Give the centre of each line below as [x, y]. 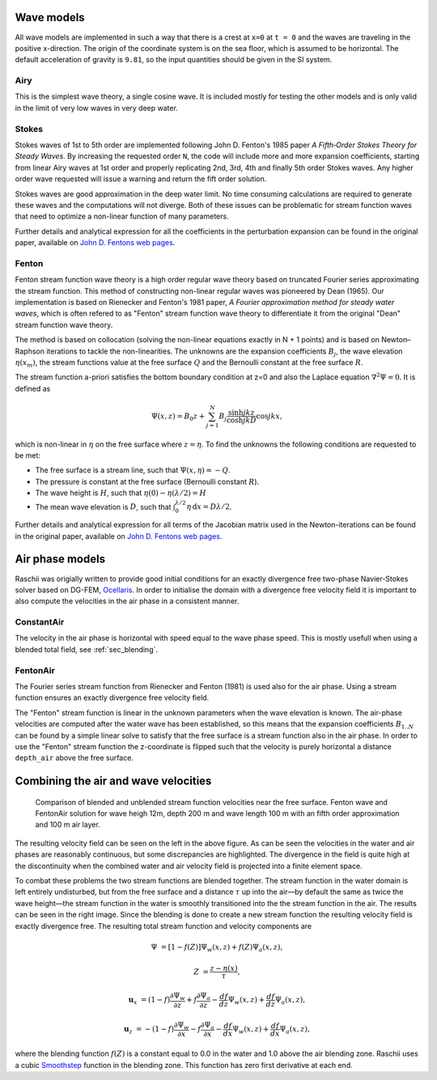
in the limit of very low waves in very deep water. [96, 108]
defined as [33, 388]
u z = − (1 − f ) [149, 1030]
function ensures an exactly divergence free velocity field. [112, 698]
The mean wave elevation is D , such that [103, 506]
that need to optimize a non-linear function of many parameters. [122, 216]
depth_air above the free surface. [74, 758]
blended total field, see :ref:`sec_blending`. [86, 649]
